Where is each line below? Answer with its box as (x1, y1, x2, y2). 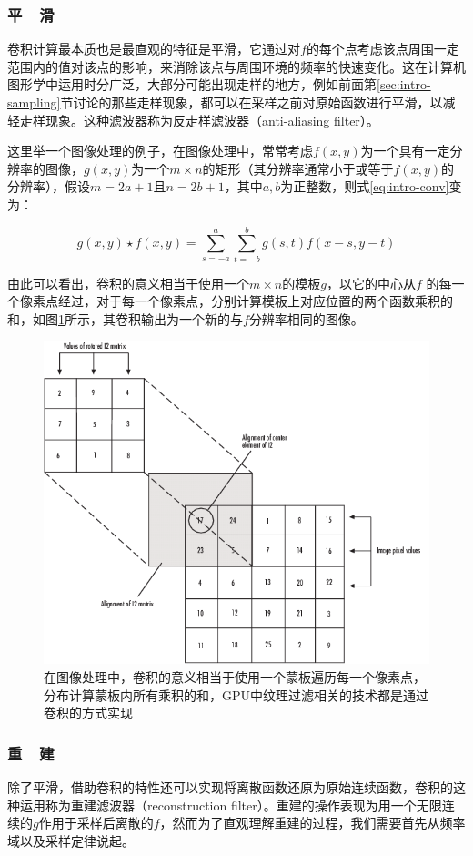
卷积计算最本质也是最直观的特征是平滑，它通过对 (7, 39, 300, 58)
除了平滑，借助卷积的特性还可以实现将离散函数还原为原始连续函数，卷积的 (7, 777, 453, 796)
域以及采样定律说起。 (7, 831, 135, 850)
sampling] (7, 93, 61, 111)
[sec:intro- (377, 75, 431, 94)
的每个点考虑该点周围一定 (306, 39, 459, 58)
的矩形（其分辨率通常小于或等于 (202, 158, 394, 178)
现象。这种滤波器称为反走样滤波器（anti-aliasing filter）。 (45, 110, 379, 129)
